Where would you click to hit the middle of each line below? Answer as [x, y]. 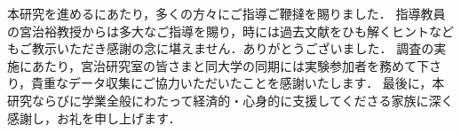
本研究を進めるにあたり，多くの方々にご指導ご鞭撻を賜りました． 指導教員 [227, 13]
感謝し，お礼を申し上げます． [94, 117]
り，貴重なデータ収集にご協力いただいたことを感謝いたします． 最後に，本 [226, 83]
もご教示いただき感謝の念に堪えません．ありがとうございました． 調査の [221, 48]
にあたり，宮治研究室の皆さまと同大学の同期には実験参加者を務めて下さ [230, 65]
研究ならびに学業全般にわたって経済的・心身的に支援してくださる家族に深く [230, 100]
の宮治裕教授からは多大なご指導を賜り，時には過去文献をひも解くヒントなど [231, 31]
